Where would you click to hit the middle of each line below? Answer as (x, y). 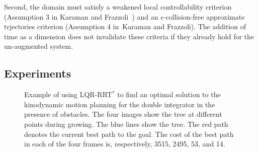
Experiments (38, 73)
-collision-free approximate (204, 16)
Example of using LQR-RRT (68, 94)
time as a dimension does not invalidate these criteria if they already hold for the (129, 36)
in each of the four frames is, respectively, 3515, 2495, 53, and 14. (125, 144)
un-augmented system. (39, 46)
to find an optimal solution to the (169, 94)
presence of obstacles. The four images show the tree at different (123, 114)
